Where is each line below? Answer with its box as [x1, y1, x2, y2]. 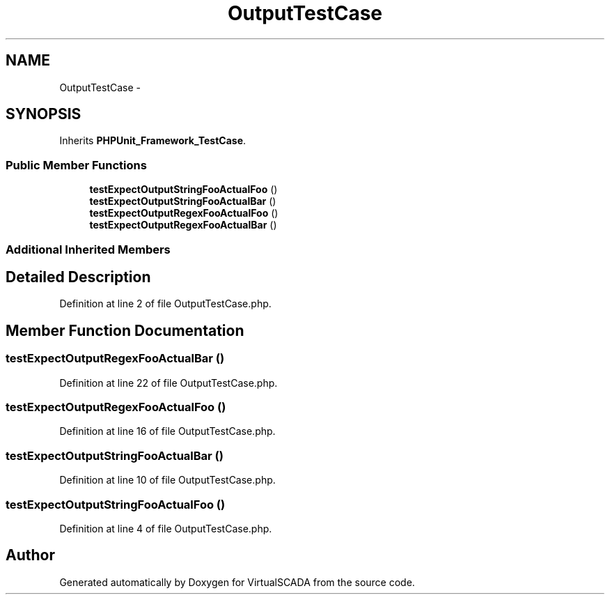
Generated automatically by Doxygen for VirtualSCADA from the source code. [59, 576, 415, 588]
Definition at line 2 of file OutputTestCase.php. [59, 298, 272, 310]
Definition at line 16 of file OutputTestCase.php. [59, 425, 276, 438]
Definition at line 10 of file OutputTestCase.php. [59, 474, 276, 486]
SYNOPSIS [6, 105, 81, 123]
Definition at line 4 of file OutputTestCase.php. [59, 522, 272, 534]
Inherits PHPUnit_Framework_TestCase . [59, 134, 247, 147]
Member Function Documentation [6, 321, 244, 339]
